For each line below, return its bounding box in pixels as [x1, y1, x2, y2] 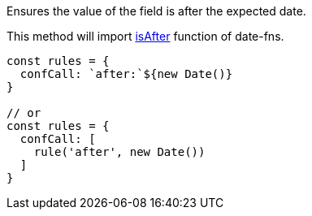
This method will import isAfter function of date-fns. [6, 29, 284, 43]
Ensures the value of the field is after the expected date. [6, 4, 306, 18]
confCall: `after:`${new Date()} [19, 67, 233, 80]
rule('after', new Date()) [33, 145, 206, 158]
